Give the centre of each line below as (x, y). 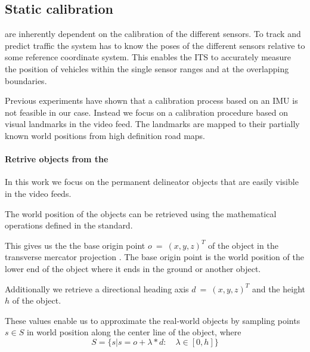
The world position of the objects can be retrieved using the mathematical (141, 213)
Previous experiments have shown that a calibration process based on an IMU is (151, 101)
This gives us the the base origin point (75, 245)
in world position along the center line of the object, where (134, 332)
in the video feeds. (38, 193)
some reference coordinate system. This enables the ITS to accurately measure (148, 57)
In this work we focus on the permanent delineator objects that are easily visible (152, 182)
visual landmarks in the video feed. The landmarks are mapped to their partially (152, 124)
